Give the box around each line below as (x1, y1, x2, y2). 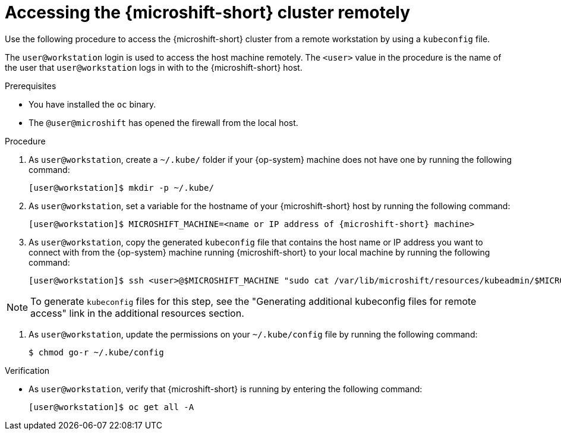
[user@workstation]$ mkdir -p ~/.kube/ (29, 182, 214, 193)
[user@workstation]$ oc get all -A (29, 402, 194, 412)
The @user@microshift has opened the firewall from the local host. (29, 117, 298, 128)
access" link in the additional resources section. (30, 307, 244, 319)
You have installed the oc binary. (29, 99, 156, 109)
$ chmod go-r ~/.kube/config (29, 347, 164, 357)
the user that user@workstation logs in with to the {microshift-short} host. (5, 62, 302, 72)
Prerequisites (5, 80, 56, 91)
